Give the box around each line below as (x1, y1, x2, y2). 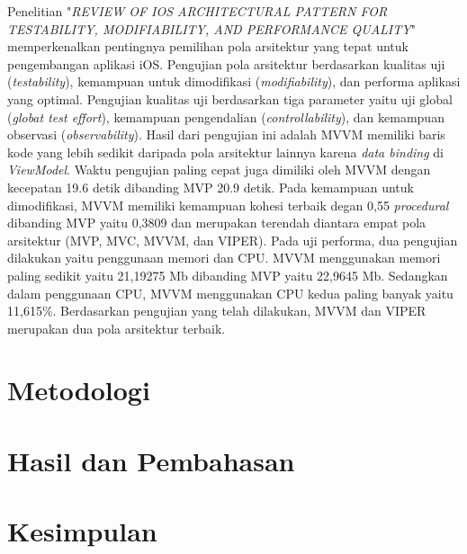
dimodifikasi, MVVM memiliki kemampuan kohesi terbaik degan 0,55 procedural (7, 195, 449, 214)
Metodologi (7, 371, 150, 408)
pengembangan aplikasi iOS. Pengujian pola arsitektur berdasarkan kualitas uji (7, 54, 445, 73)
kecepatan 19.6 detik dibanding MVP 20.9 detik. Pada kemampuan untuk (7, 177, 414, 196)
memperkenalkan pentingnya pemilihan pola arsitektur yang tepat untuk (7, 37, 409, 56)
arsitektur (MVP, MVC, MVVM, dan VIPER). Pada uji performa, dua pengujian (7, 230, 458, 249)
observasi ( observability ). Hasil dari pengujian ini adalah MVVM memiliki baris (7, 125, 445, 144)
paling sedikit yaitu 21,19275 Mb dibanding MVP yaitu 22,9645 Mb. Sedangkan (7, 265, 448, 284)
